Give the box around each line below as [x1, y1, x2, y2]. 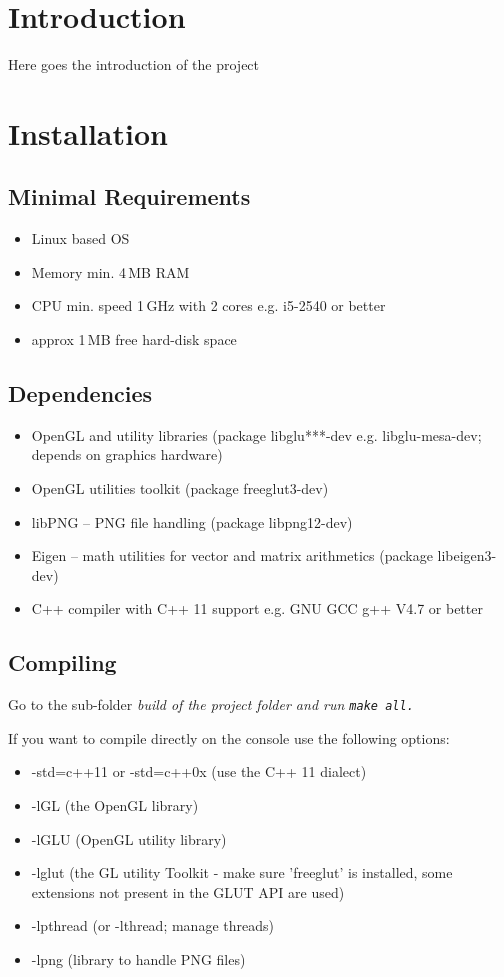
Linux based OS [31, 228, 130, 249]
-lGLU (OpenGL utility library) [31, 828, 227, 849]
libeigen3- [437, 545, 497, 566]
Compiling [8, 647, 117, 678]
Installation [8, 112, 168, 153]
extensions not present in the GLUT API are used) [31, 881, 345, 902]
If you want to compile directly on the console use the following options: [8, 727, 450, 748]
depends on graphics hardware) [31, 444, 223, 465]
